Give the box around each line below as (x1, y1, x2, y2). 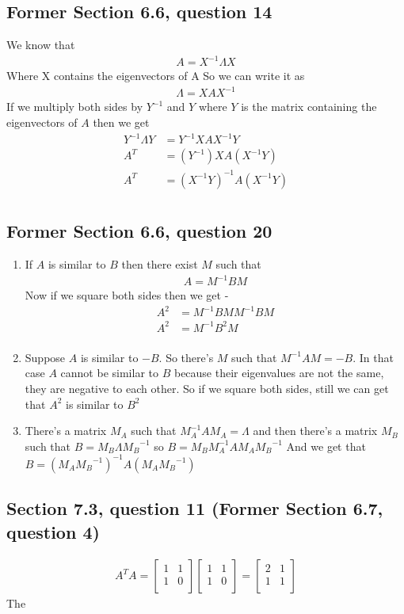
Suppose (25, 349, 66, 365)
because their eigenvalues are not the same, (173, 364, 384, 381)
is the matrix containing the (241, 98, 377, 115)
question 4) (6, 519, 100, 543)
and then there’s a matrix (253, 422, 378, 439)
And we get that (286, 437, 366, 454)
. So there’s (158, 349, 214, 365)
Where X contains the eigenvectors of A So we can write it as (6, 67, 305, 84)
